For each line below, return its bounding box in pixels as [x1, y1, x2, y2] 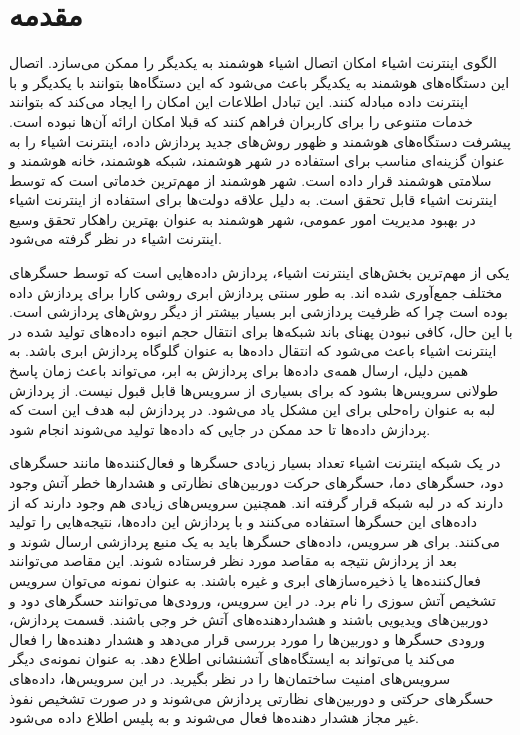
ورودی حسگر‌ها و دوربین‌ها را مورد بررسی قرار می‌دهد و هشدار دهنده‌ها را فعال [9, 628, 485, 649]
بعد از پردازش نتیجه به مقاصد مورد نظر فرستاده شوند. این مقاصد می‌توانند [9, 550, 457, 571]
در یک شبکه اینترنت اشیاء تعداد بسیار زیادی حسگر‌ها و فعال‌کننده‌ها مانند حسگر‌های [9, 452, 501, 473]
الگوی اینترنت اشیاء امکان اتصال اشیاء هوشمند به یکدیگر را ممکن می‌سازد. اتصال [9, 52, 497, 73]
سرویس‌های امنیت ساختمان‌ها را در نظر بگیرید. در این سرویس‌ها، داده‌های [9, 667, 451, 688]
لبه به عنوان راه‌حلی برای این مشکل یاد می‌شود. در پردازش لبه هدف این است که [9, 399, 495, 420]
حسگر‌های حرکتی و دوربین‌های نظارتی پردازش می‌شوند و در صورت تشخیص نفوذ [9, 687, 494, 708]
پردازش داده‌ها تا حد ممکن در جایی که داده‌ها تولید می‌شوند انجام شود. [9, 418, 431, 439]
